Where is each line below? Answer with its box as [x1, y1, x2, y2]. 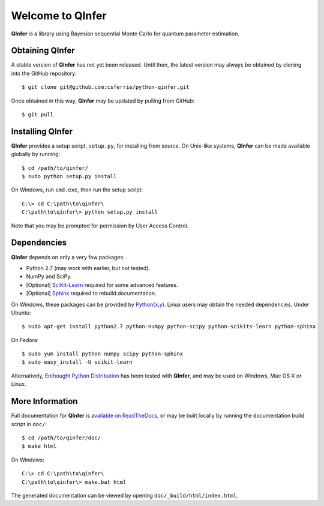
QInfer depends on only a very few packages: [11, 253, 125, 261]
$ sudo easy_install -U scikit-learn [22, 359, 133, 366]
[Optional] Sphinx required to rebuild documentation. [26, 290, 157, 297]
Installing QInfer [11, 126, 73, 136]
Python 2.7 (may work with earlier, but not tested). [26, 264, 150, 271]
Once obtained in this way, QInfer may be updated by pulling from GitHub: [11, 97, 195, 104]
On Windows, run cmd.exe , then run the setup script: [11, 186, 143, 193]
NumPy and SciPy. [26, 273, 72, 280]
